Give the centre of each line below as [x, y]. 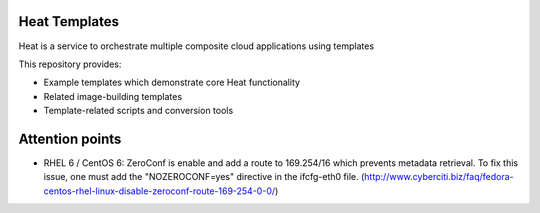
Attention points [70, 138]
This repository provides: [70, 64]
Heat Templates [69, 21]
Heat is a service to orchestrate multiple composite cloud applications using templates [196, 46]
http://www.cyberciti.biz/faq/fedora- [438, 177]
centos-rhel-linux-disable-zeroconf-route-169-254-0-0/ [159, 191]
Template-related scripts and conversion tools [138, 111]
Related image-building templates [113, 96]
